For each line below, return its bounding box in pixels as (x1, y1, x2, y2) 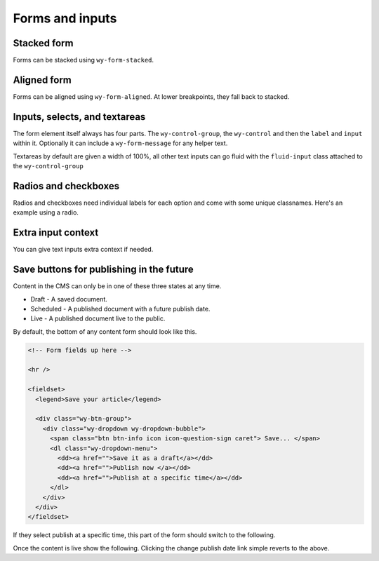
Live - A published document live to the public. (30, 314, 166, 323)
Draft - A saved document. (30, 295, 108, 303)
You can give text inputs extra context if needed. (13, 245, 154, 254)
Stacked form (13, 37, 74, 49)
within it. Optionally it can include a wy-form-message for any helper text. (13, 139, 228, 147)
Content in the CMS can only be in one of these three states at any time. (13, 282, 222, 290)
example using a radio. (13, 208, 79, 217)
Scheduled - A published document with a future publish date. (30, 304, 211, 313)
